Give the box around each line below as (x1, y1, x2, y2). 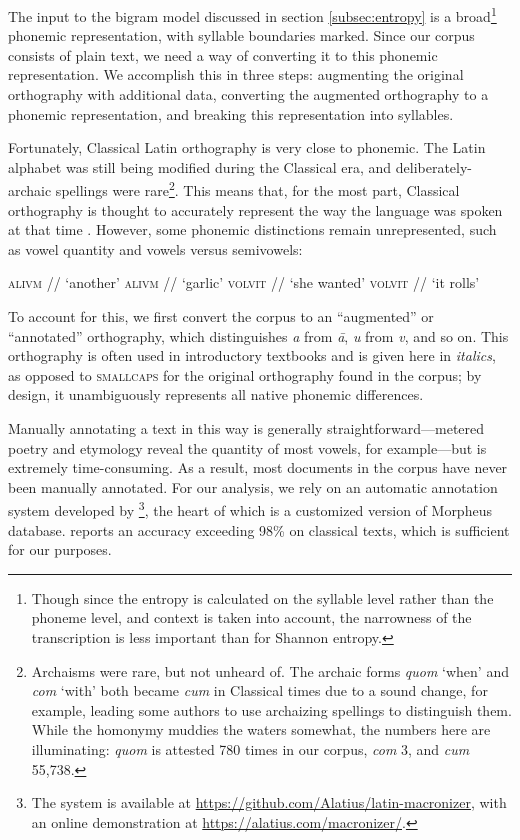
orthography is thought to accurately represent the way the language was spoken (8, 199, 503, 220)
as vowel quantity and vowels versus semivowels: (8, 238, 303, 259)
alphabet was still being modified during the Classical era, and (8, 156, 392, 177)
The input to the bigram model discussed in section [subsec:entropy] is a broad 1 (8, 3, 497, 26)
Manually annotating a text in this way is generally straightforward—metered (8, 418, 485, 438)
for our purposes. (8, 539, 112, 560)
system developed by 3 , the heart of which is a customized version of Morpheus (8, 497, 492, 521)
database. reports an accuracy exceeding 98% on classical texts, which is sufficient (8, 519, 510, 540)
